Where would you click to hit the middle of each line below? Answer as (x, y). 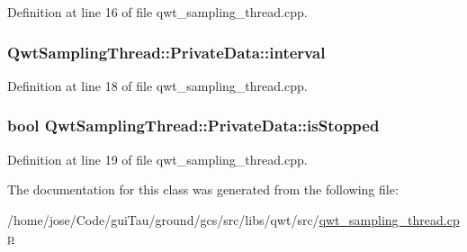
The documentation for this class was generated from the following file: (203, 189)
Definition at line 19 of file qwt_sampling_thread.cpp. (157, 159)
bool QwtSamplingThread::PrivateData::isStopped (193, 126)
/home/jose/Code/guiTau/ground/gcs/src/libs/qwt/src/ (163, 219)
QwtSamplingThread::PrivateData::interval (166, 52)
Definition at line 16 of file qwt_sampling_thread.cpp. (157, 12)
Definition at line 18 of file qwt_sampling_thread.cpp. (157, 85)
